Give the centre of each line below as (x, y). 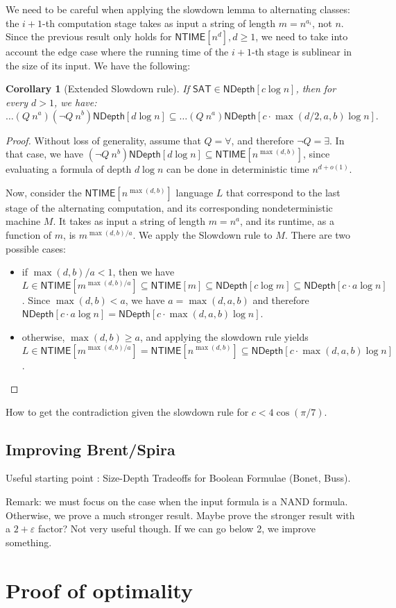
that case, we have (45, 154)
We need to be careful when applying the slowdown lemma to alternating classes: (178, 9)
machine (23, 221)
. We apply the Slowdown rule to (203, 234)
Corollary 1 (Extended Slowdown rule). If (98, 88)
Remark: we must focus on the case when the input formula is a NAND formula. (177, 501)
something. (29, 542)
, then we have (144, 272)
